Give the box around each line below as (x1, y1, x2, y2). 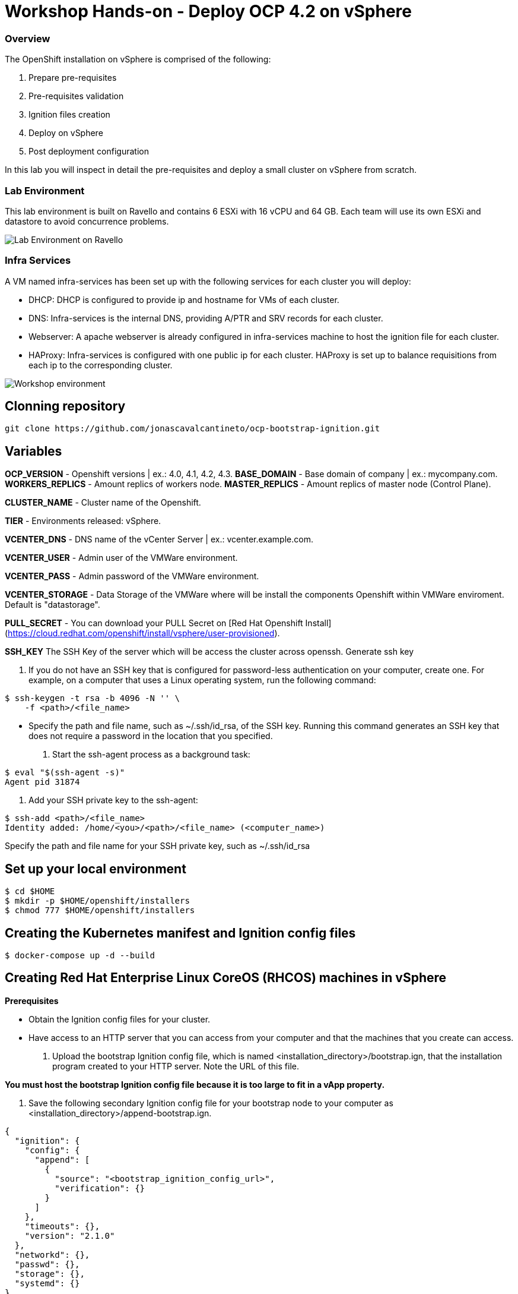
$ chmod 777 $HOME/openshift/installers (5, 905, 195, 916)
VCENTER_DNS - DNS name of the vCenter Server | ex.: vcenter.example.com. (5, 534, 313, 545)
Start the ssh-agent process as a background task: (52, 749, 250, 760)
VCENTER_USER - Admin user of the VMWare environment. (5, 553, 238, 563)
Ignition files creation (28, 109, 110, 120)
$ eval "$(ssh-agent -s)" (5, 768, 125, 778)
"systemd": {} (14, 1278, 80, 1288)
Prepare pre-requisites (28, 72, 117, 83)
